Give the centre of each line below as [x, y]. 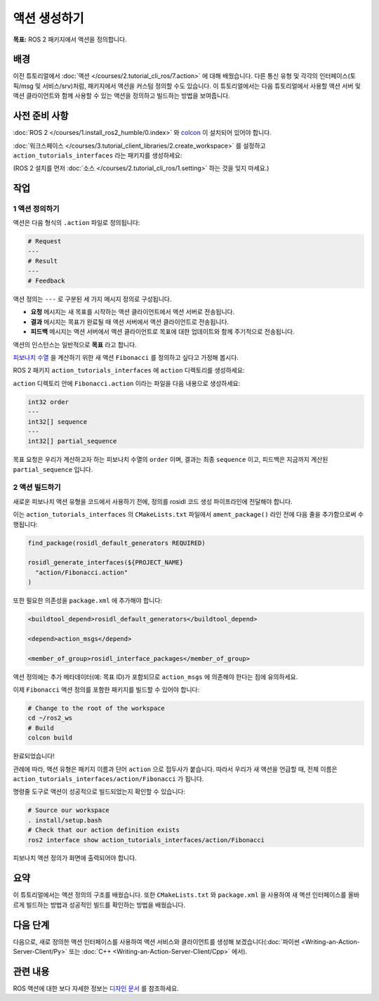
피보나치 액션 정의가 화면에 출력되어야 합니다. [75, 858]
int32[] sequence [58, 421]
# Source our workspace [69, 811]
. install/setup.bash [65, 820]
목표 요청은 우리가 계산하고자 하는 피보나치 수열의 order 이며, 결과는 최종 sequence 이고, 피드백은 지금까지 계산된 [171, 460]
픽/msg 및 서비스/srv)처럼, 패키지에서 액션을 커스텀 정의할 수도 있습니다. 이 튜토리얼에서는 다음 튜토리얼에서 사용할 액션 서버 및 [187, 86]
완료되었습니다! [34, 756]
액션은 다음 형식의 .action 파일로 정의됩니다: [77, 223]
